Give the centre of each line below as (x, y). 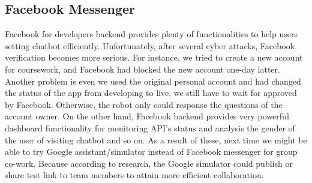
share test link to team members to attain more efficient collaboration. (134, 175)
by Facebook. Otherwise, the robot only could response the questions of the (144, 104)
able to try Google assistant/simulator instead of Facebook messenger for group (151, 151)
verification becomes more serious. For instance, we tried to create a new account (154, 57)
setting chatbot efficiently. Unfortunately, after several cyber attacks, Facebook (150, 45)
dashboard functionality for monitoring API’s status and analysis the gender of (150, 127)
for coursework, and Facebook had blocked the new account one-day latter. (142, 69)
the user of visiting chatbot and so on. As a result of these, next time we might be (156, 139)
